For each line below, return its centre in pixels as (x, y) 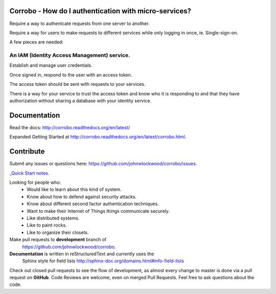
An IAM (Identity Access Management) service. (70, 55)
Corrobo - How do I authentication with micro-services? (100, 11)
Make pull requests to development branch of (58, 239)
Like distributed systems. (53, 218)
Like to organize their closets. (58, 232)
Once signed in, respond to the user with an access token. (71, 75)
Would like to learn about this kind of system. (74, 189)
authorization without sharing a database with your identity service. (80, 101)
